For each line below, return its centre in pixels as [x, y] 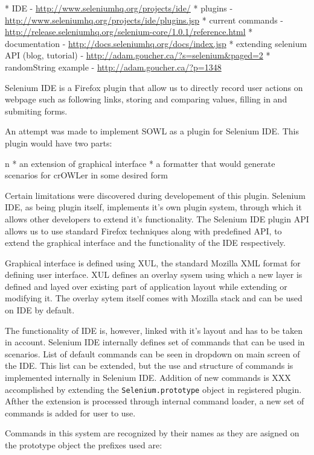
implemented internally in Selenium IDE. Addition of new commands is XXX [148, 378]
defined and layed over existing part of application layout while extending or [146, 286]
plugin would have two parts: [59, 143]
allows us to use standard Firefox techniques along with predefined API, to [143, 231]
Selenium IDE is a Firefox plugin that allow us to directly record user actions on [154, 87]
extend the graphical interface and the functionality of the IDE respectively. [145, 243]
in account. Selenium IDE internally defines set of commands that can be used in [155, 342]
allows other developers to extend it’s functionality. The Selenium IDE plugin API [157, 218]
